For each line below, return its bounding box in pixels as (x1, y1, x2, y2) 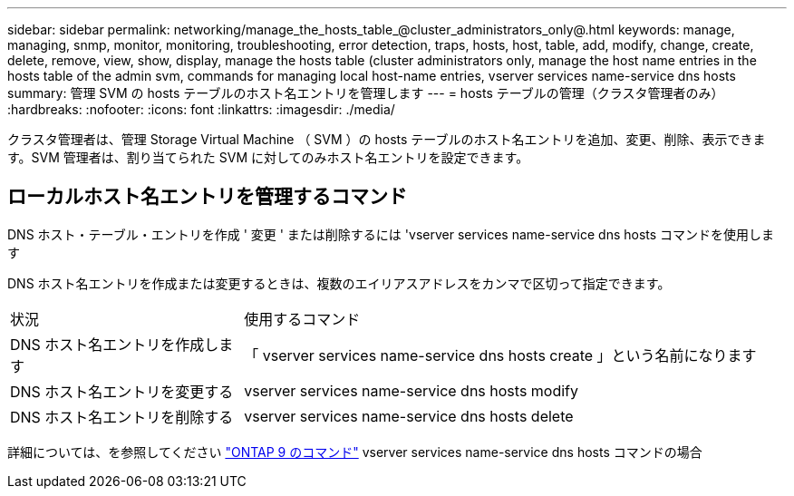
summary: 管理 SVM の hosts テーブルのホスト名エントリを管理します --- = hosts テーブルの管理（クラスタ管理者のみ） (7, 85, 724, 101)
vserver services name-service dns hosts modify (244, 381, 579, 400)
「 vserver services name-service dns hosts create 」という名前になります (244, 345, 757, 365)
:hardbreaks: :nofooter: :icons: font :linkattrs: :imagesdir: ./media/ (7, 102, 395, 117)
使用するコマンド (244, 309, 361, 328)
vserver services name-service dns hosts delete (244, 406, 574, 425)
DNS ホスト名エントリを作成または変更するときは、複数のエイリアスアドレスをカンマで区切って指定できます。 (7, 275, 671, 291)
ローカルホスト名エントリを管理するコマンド (7, 185, 407, 209)
